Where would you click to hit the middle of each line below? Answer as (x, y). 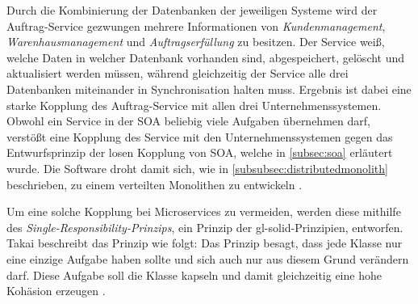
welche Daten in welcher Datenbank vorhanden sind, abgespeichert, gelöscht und (206, 57)
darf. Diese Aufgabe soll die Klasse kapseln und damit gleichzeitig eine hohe (194, 274)
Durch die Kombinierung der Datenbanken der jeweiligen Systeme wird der (192, 10)
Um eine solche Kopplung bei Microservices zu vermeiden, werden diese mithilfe (204, 211)
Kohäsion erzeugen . (56, 291)
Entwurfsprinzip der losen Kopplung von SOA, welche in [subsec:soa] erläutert (200, 152)
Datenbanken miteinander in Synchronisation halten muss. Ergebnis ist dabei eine (209, 89)
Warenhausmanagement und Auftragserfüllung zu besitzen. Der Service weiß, (196, 42)
